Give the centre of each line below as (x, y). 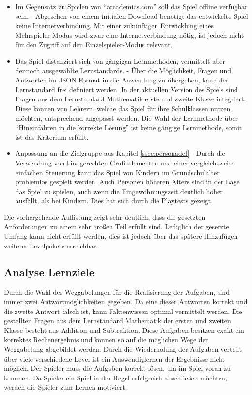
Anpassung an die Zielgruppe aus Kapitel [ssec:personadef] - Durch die (120, 153)
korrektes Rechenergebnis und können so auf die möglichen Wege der (106, 339)
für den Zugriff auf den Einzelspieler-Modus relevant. (94, 44)
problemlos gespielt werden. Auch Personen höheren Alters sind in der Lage (127, 182)
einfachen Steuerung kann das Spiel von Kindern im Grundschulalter (117, 172)
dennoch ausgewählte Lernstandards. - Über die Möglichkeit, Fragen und (123, 70)
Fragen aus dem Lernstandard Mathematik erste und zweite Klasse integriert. (131, 99)
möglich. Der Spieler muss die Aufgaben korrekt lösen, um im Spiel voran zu (118, 368)
